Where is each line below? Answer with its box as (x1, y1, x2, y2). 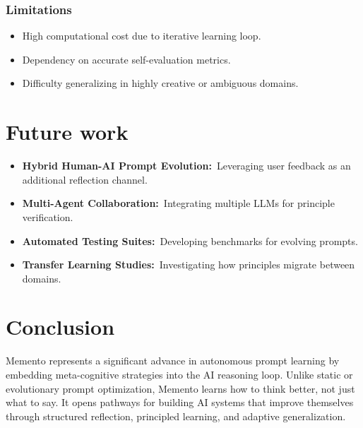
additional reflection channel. (22, 172, 148, 186)
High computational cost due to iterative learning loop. (22, 28, 261, 43)
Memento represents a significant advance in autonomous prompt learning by (6, 353, 340, 368)
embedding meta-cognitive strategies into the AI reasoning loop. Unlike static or (6, 367, 353, 381)
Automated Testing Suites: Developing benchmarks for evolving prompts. (22, 233, 358, 248)
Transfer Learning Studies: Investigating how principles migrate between (22, 257, 355, 272)
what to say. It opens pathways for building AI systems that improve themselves (6, 395, 354, 410)
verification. (22, 209, 73, 224)
